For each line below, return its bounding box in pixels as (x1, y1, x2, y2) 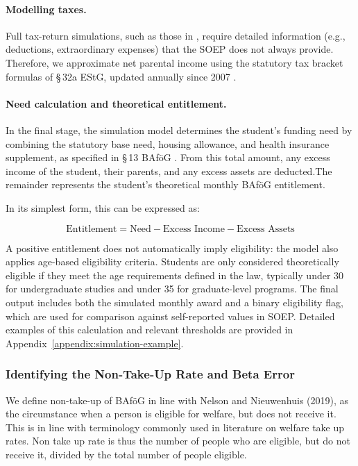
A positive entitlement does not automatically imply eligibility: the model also (6, 240, 339, 255)
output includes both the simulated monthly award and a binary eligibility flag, (6, 294, 343, 309)
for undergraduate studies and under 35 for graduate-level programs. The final (6, 281, 339, 296)
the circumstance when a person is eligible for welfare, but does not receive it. (6, 406, 336, 421)
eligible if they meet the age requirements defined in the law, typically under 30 (6, 267, 344, 282)
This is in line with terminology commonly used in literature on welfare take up (6, 419, 345, 434)
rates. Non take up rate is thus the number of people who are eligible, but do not (6, 433, 350, 448)
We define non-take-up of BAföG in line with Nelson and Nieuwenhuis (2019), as (6, 392, 349, 407)
